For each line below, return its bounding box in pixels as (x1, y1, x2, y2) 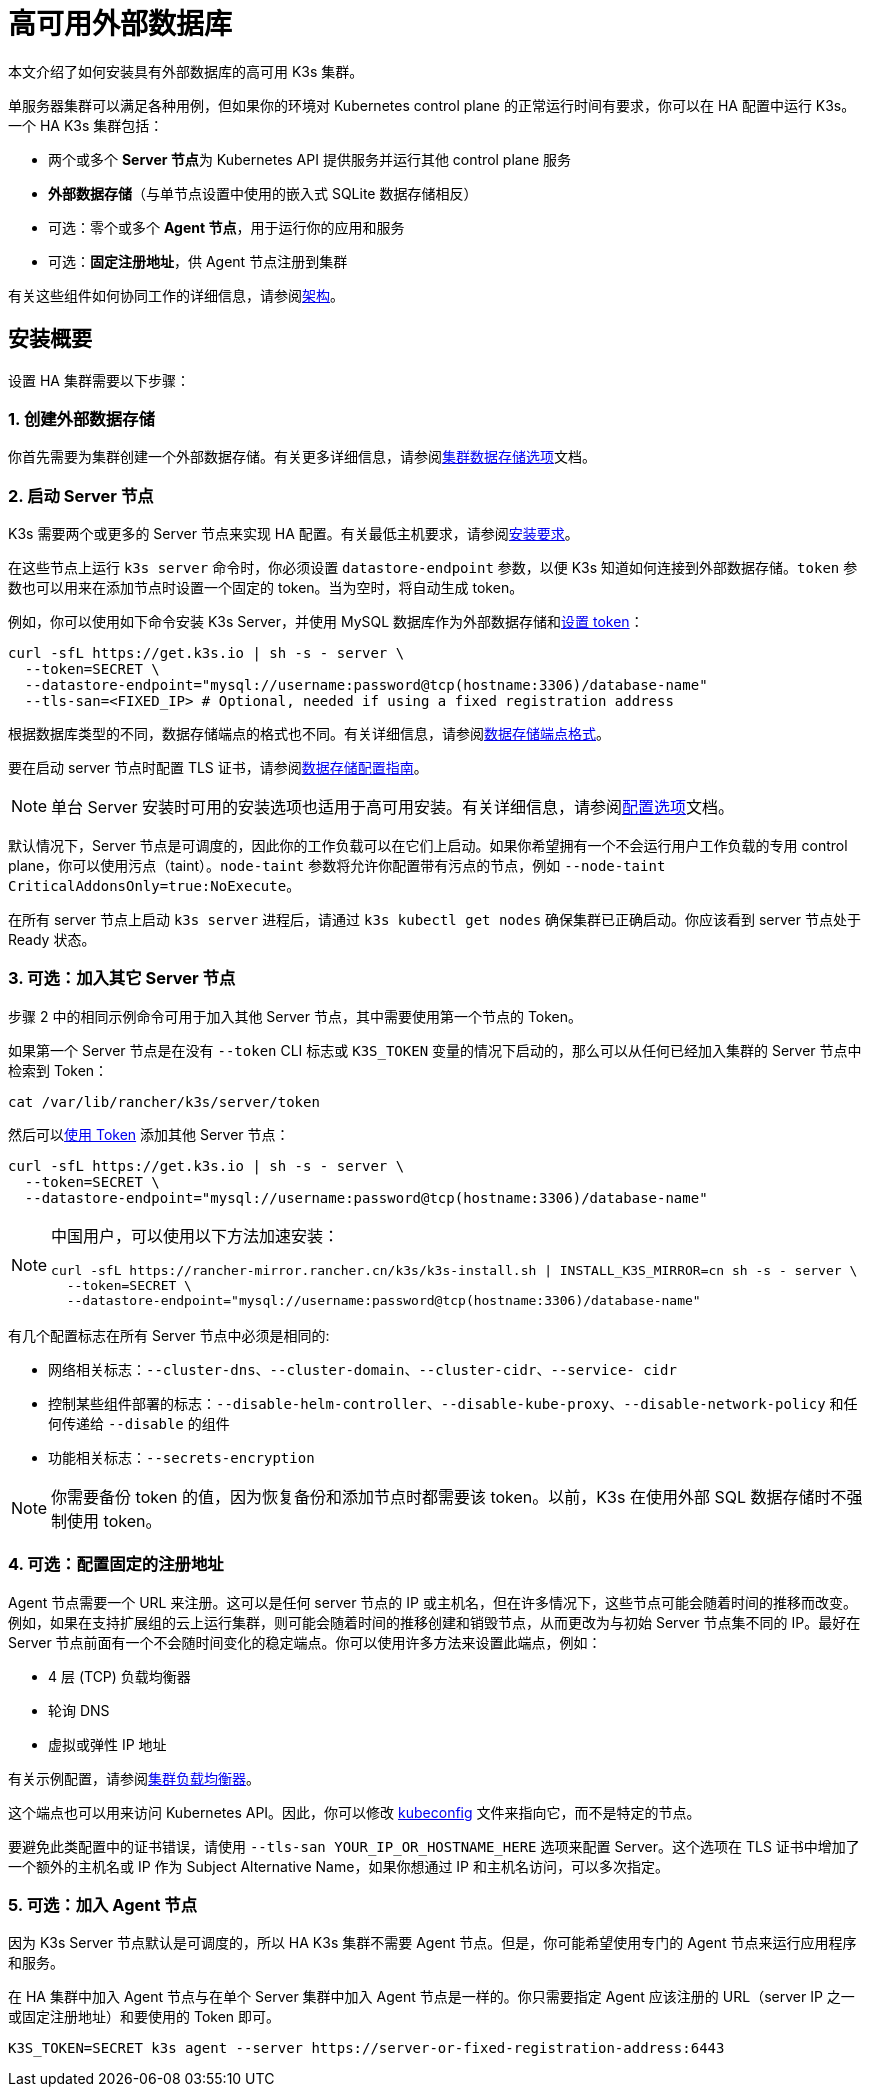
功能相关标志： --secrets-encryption (48, 1448, 315, 1466)
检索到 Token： (8, 1061, 109, 1079)
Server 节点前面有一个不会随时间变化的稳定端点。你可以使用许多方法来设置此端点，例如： (8, 1633, 602, 1651)
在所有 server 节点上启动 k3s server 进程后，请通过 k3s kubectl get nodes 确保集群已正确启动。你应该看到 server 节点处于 (8, 911, 861, 929)
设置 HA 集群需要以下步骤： (8, 371, 190, 389)
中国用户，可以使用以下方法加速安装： (51, 1225, 340, 1246)
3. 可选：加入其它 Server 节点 (8, 968, 236, 989)
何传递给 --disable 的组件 (48, 1414, 230, 1432)
